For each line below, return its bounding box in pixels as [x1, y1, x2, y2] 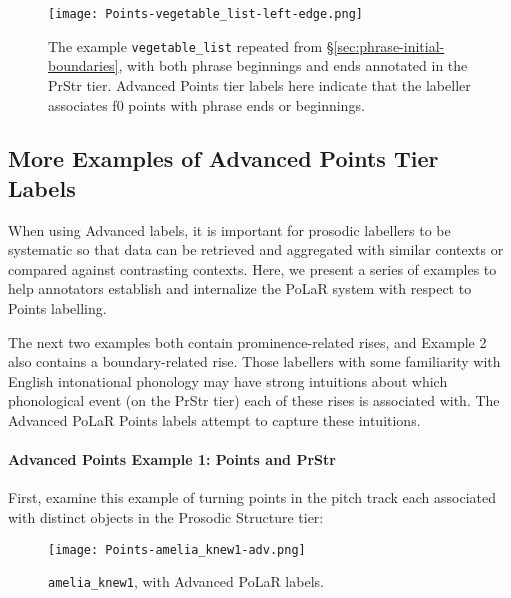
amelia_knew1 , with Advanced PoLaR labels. [48, 571, 324, 592]
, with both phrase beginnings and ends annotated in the [118, 55, 468, 76]
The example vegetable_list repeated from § [48, 35, 334, 56]
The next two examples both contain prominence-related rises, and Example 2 [8, 331, 487, 352]
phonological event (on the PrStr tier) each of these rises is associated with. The [8, 390, 500, 411]
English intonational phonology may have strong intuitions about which [8, 370, 448, 391]
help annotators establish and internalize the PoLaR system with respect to [8, 278, 472, 299]
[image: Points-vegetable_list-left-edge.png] [48, 7, 363, 21]
